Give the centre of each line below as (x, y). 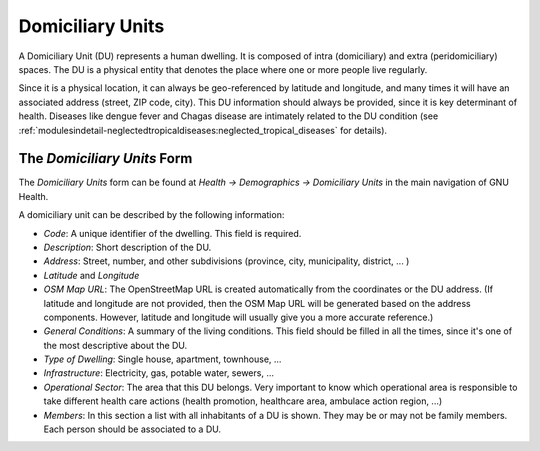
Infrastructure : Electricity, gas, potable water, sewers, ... (159, 373)
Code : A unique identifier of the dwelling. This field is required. (172, 233)
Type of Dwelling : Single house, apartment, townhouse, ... (162, 359)
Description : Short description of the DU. (127, 247)
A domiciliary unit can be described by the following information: (151, 215)
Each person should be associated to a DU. (132, 429)
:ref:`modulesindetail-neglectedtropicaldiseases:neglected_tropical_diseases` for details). (203, 130)
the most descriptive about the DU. (115, 345)
